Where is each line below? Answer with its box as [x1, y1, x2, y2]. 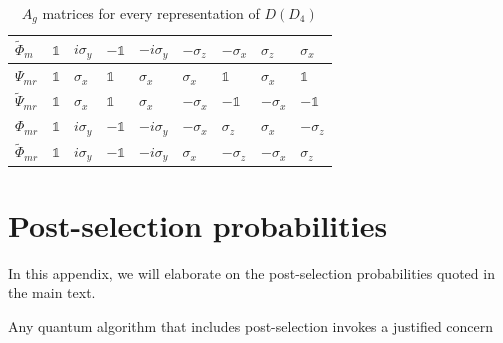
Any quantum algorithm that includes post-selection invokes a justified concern [8, 316, 494, 337]
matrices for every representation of [42, 3, 260, 23]
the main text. [8, 282, 96, 303]
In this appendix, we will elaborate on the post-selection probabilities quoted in [8, 262, 495, 283]
